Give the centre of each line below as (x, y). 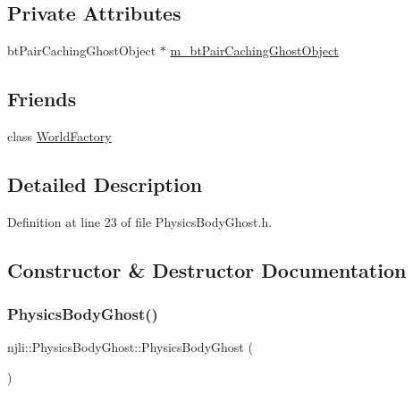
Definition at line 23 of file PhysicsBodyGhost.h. (140, 221)
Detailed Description (105, 184)
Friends (42, 99)
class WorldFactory (59, 136)
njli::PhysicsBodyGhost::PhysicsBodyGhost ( (130, 347)
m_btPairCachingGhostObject (254, 50)
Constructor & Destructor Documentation (207, 269)
